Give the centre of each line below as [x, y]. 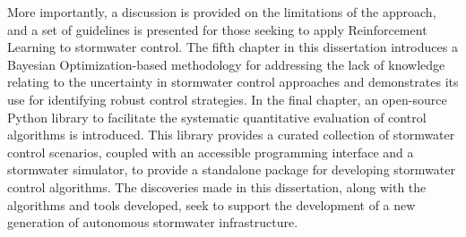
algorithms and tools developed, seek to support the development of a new [211, 204]
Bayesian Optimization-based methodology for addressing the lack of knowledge [226, 64]
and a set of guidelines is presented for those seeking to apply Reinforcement [217, 29]
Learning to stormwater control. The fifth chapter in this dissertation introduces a [233, 47]
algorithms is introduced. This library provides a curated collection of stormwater [231, 135]
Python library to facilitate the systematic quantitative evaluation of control [217, 117]
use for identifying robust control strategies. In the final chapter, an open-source [227, 99]
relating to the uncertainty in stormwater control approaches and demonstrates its [233, 82]
